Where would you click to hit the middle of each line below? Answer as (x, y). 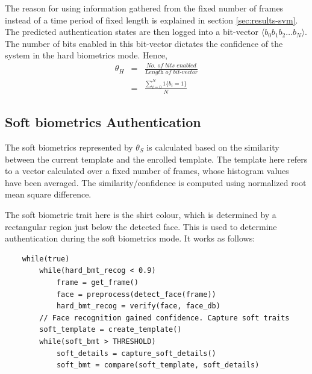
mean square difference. (48, 194)
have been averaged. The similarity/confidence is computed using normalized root (156, 182)
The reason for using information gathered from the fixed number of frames (144, 8)
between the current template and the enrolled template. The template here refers (156, 159)
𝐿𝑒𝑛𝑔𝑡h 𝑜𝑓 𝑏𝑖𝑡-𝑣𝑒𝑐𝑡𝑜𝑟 (171, 73)
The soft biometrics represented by (69, 147)
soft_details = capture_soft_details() (136, 353)
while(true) (46, 259)
